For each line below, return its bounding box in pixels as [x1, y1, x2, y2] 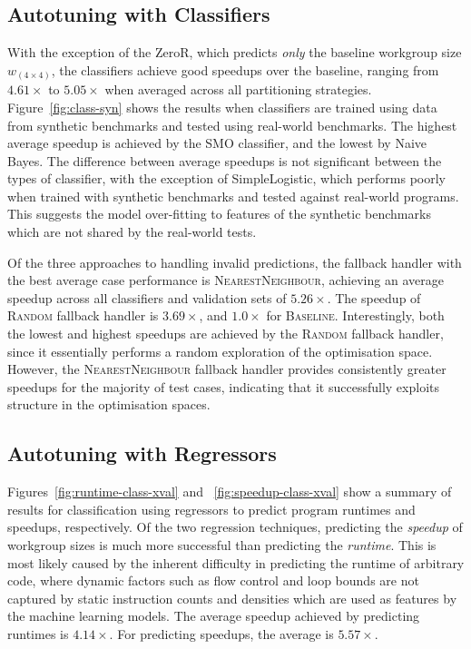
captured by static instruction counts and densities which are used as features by [7, 588, 457, 607]
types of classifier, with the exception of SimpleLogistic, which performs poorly [7, 169, 446, 188]
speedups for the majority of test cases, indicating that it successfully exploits [7, 377, 439, 396]
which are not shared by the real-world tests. [7, 222, 257, 241]
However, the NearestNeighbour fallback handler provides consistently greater [7, 359, 446, 379]
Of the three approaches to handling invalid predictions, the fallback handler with [7, 252, 462, 271]
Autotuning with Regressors [7, 439, 277, 467]
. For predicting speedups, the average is [109, 624, 334, 643]
